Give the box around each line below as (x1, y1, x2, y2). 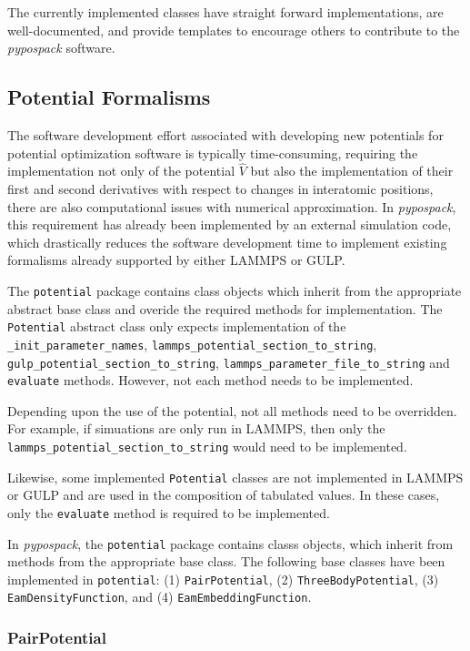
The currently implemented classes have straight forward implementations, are (7, 3, 444, 21)
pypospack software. (7, 38, 115, 57)
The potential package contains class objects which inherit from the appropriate (7, 280, 462, 300)
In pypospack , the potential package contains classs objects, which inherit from (7, 534, 454, 553)
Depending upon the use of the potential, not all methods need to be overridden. (7, 401, 457, 420)
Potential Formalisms (7, 83, 211, 111)
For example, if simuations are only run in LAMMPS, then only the (7, 419, 385, 438)
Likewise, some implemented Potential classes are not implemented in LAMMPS (7, 467, 464, 486)
